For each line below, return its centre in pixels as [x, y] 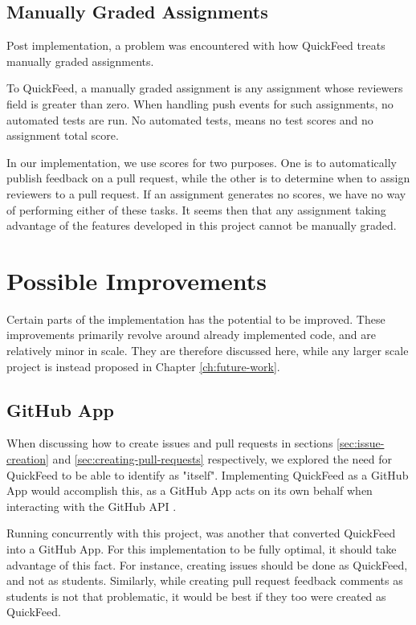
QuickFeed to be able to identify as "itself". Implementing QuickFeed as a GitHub [208, 474]
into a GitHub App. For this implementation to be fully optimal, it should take [202, 549]
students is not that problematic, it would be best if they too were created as [196, 596]
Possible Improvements [137, 280]
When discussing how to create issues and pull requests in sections [170, 443]
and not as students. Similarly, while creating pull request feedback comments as [205, 580]
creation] [28, 459]
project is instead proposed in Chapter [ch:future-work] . [143, 366]
